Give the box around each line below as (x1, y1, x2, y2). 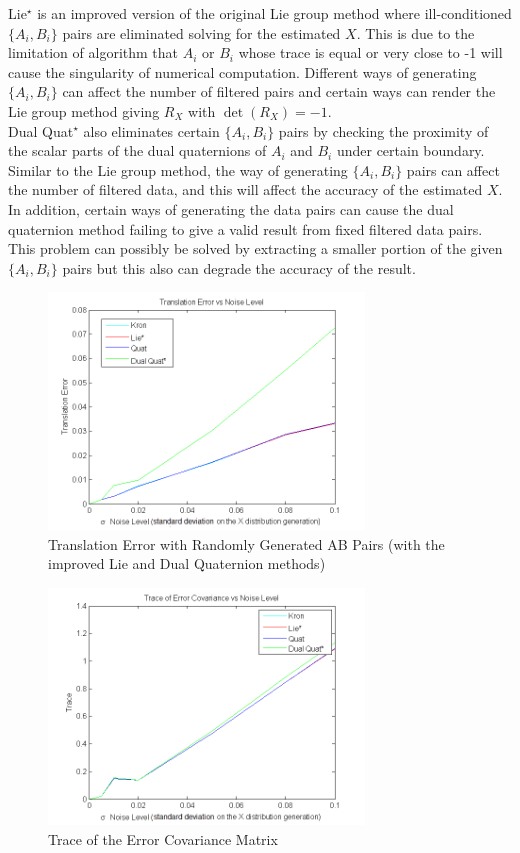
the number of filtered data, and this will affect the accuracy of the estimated (8, 179, 483, 200)
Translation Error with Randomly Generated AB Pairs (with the (48, 533, 445, 554)
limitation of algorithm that (8, 42, 179, 63)
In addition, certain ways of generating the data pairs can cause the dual (8, 198, 454, 219)
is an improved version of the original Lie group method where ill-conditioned (37, 3, 512, 23)
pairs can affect (406, 159, 500, 180)
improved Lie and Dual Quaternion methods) (48, 553, 326, 574)
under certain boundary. (336, 140, 485, 161)
